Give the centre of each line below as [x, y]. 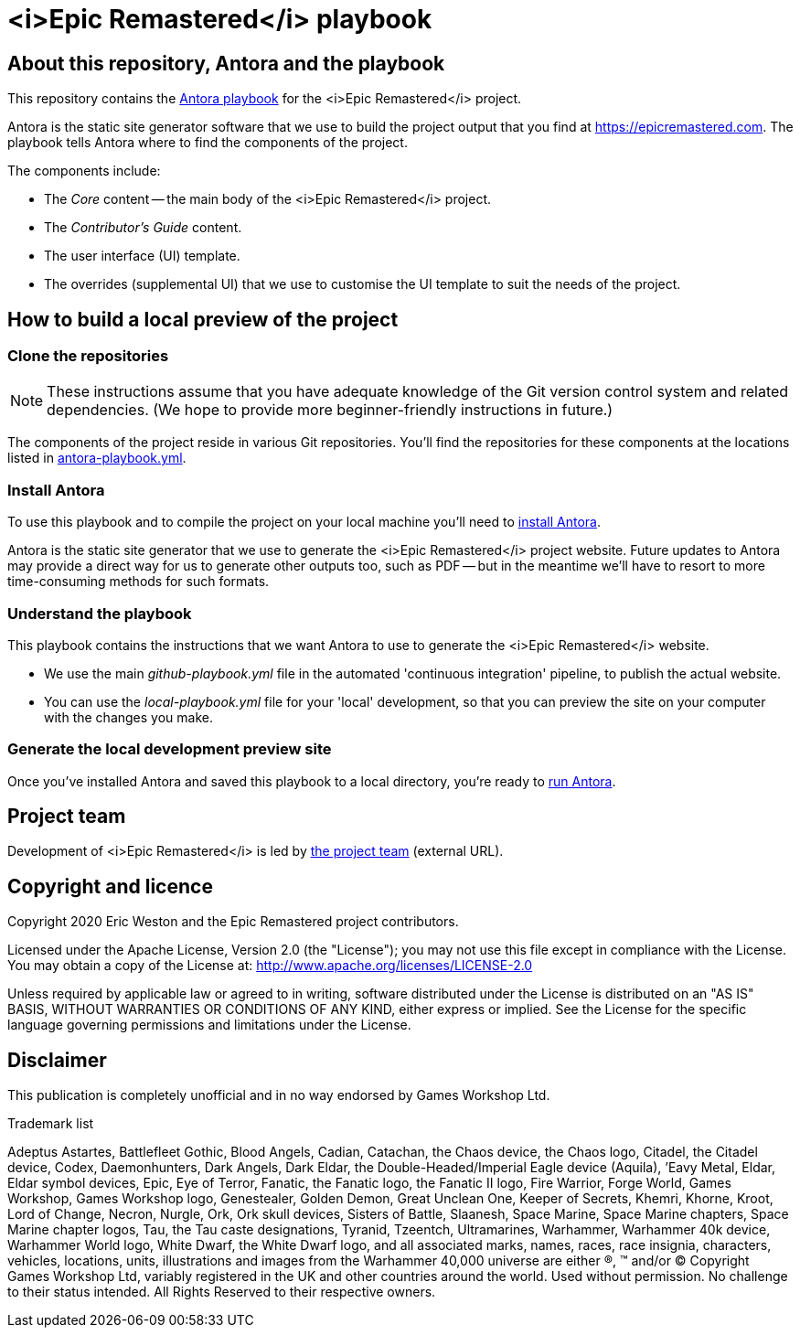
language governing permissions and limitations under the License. [209, 1025]
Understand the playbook [100, 613]
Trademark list [51, 1124]
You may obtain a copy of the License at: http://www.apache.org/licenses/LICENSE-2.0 [270, 966]
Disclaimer [57, 1060]
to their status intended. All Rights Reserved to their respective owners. [222, 1292]
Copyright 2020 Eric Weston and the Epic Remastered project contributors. [233, 922]
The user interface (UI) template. [142, 256]
